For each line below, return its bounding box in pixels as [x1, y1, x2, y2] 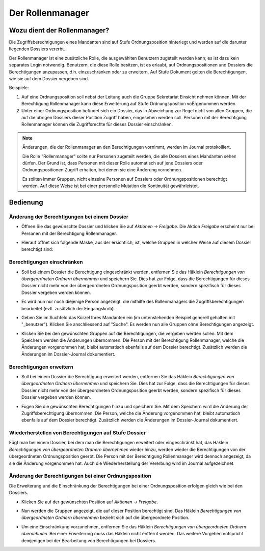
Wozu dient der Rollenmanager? [9, 26, 109, 34]
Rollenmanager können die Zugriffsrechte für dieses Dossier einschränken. [21, 121, 173, 128]
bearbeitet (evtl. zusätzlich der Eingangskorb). [21, 305, 115, 311]
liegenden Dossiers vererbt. [9, 46, 65, 52]
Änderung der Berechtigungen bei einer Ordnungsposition [9, 473, 152, 480]
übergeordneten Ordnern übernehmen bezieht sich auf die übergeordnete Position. [21, 515, 190, 520]
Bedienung [9, 198, 44, 206]
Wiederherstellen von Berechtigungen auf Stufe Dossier [9, 429, 146, 436]
